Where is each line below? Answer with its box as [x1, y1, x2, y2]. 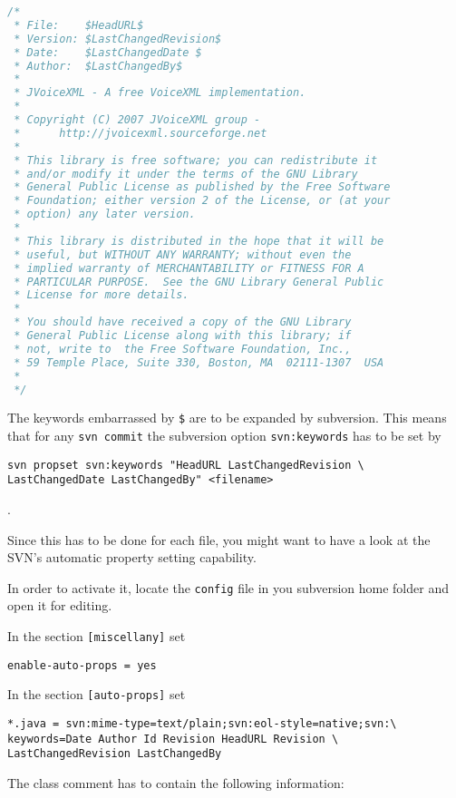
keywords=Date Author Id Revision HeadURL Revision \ [7, 732, 339, 745]
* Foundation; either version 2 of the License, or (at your [14, 194, 391, 208]
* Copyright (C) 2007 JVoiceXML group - [14, 113, 261, 126]
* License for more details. [14, 288, 189, 302]
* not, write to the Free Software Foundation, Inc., [14, 342, 352, 355]
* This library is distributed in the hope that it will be [14, 234, 384, 248]
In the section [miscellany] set [7, 627, 186, 646]
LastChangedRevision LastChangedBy [7, 747, 222, 761]
